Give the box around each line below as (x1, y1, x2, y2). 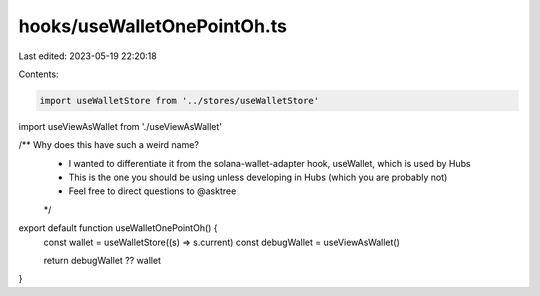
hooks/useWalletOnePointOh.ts (18, 15, 287, 37)
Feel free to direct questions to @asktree (68, 185, 237, 197)
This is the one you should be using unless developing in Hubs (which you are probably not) (68, 171, 448, 184)
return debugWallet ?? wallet (43, 255, 162, 267)
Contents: (18, 68, 59, 80)
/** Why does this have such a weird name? (18, 139, 200, 151)
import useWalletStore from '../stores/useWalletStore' (39, 95, 320, 106)
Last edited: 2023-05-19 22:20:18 (18, 50, 157, 62)
